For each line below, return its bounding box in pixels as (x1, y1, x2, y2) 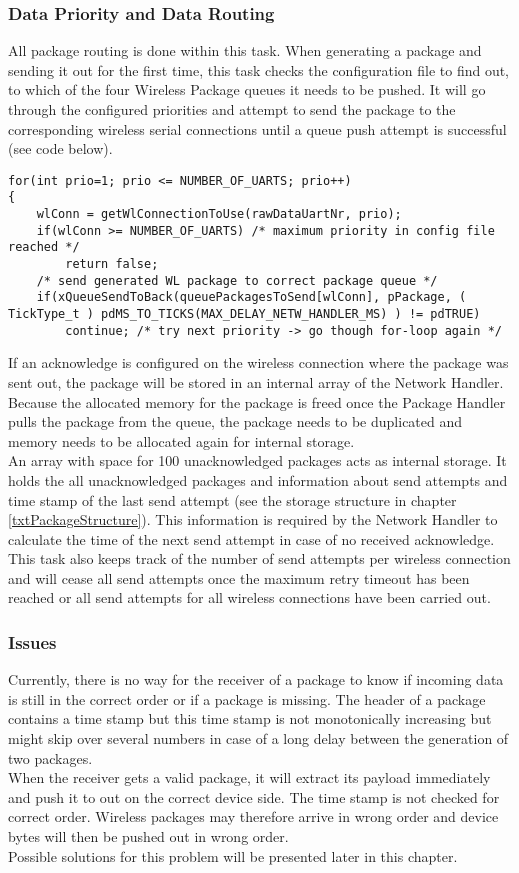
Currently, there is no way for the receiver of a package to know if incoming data (8, 669, 504, 690)
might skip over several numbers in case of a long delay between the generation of (8, 728, 509, 749)
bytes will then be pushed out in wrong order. (8, 826, 289, 847)
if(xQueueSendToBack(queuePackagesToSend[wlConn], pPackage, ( (36, 290, 467, 305)
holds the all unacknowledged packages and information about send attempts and (8, 469, 508, 490)
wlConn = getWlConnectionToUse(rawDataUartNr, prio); (36, 207, 402, 222)
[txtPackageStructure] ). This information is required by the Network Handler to (8, 509, 498, 530)
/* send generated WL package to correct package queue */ (36, 273, 438, 288)
